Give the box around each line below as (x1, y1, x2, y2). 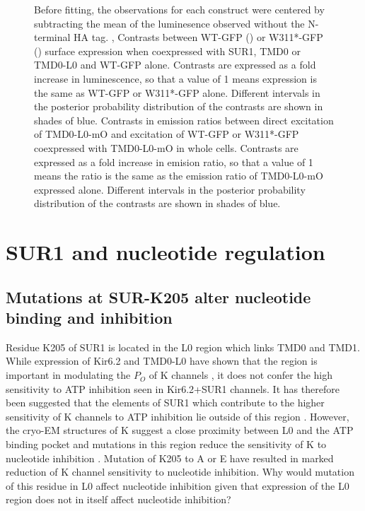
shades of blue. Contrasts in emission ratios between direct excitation (34, 112, 334, 127)
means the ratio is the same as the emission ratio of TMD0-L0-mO (34, 168, 323, 183)
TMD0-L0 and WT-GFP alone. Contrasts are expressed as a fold (34, 57, 316, 72)
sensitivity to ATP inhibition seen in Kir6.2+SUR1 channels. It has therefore (6, 381, 340, 396)
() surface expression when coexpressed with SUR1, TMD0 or (34, 43, 301, 58)
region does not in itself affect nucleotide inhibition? (6, 492, 231, 507)
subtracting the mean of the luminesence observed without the (34, 16, 305, 30)
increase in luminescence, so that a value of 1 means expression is (34, 71, 317, 86)
